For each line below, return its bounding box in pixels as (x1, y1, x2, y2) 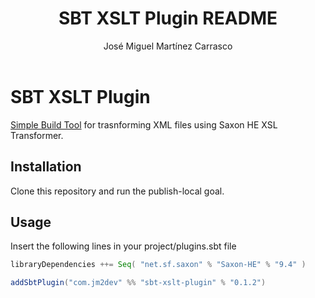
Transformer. (10, 129, 64, 141)
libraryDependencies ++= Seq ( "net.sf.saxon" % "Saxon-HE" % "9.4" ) (10, 260, 307, 270)
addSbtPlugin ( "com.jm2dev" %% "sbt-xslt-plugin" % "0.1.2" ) (10, 278, 267, 288)
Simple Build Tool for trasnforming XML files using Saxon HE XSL (10, 118, 278, 131)
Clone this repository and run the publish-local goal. (10, 185, 225, 197)
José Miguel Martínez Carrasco (103, 40, 233, 52)
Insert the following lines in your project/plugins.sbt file (10, 240, 237, 252)
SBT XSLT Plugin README (58, 7, 278, 30)
